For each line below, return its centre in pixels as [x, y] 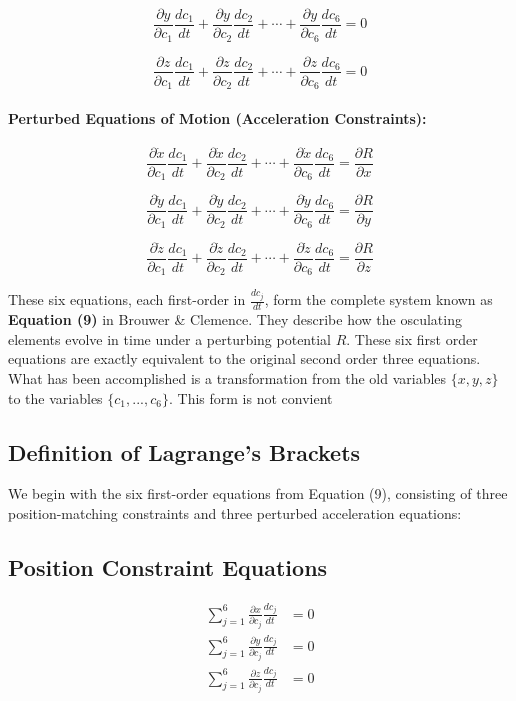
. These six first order [412, 338]
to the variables [55, 397]
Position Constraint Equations [168, 566]
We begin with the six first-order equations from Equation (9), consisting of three [258, 493]
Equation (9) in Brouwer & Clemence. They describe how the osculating [235, 319]
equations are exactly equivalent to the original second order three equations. [244, 358]
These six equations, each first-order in [127, 299]
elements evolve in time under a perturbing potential [169, 338]
